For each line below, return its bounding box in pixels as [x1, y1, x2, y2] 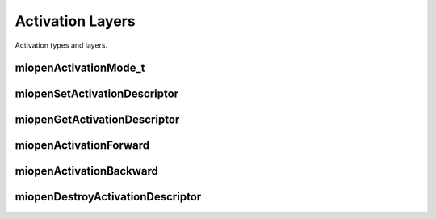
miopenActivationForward [15, 138, 149, 153]
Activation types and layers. [15, 40, 108, 50]
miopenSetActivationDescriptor [15, 87, 179, 101]
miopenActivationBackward [15, 164, 159, 178]
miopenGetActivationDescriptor [15, 113, 180, 127]
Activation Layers [15, 12, 136, 30]
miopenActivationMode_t [15, 61, 145, 75]
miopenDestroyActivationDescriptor [15, 190, 202, 204]
